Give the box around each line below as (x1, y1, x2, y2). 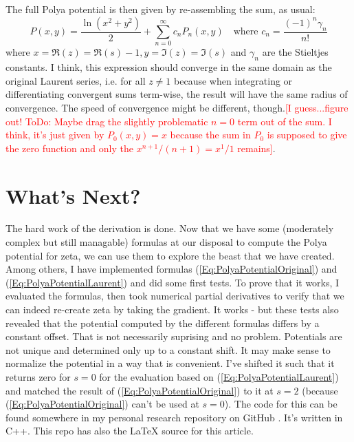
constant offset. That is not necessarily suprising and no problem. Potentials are (5, 329, 342, 344)
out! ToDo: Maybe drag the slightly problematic (5, 114, 208, 128)
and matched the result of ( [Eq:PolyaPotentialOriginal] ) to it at (5, 383, 274, 397)
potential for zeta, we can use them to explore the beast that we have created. (5, 248, 335, 262)
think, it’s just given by (5, 127, 104, 142)
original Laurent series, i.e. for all (5, 73, 146, 87)
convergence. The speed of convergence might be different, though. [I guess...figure (5, 100, 349, 114)
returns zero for (5, 369, 71, 383)
